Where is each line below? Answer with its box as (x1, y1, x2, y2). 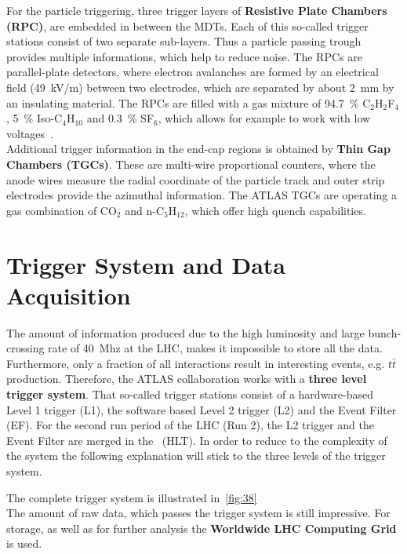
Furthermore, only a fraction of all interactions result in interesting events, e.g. (6, 355, 385, 371)
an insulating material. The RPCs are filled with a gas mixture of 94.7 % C (6, 94, 371, 111)
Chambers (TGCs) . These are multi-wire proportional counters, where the (6, 155, 376, 172)
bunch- (368, 324, 402, 341)
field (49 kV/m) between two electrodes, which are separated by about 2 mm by (6, 78, 394, 95)
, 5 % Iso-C (6, 110, 63, 126)
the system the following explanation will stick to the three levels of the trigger (6, 447, 386, 464)
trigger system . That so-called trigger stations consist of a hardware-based (6, 386, 374, 402)
